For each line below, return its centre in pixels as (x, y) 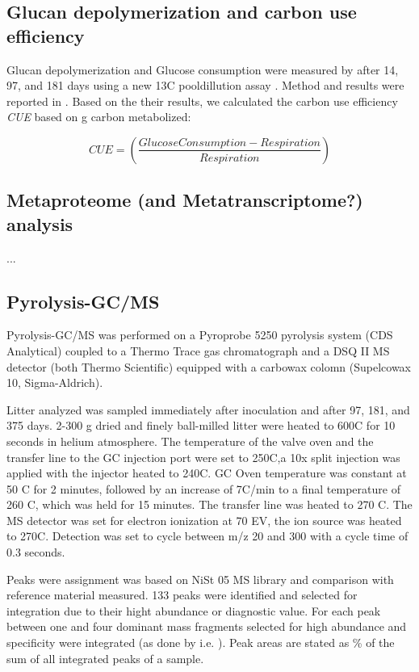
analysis (40, 223)
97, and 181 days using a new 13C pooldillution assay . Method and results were (205, 85)
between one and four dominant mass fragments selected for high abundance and (207, 626)
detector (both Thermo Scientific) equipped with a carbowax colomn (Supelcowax (209, 366)
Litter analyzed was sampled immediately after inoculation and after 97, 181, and (208, 409)
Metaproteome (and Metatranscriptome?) (185, 200)
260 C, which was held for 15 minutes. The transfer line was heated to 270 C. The (209, 504)
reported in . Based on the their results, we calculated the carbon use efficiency (202, 101)
